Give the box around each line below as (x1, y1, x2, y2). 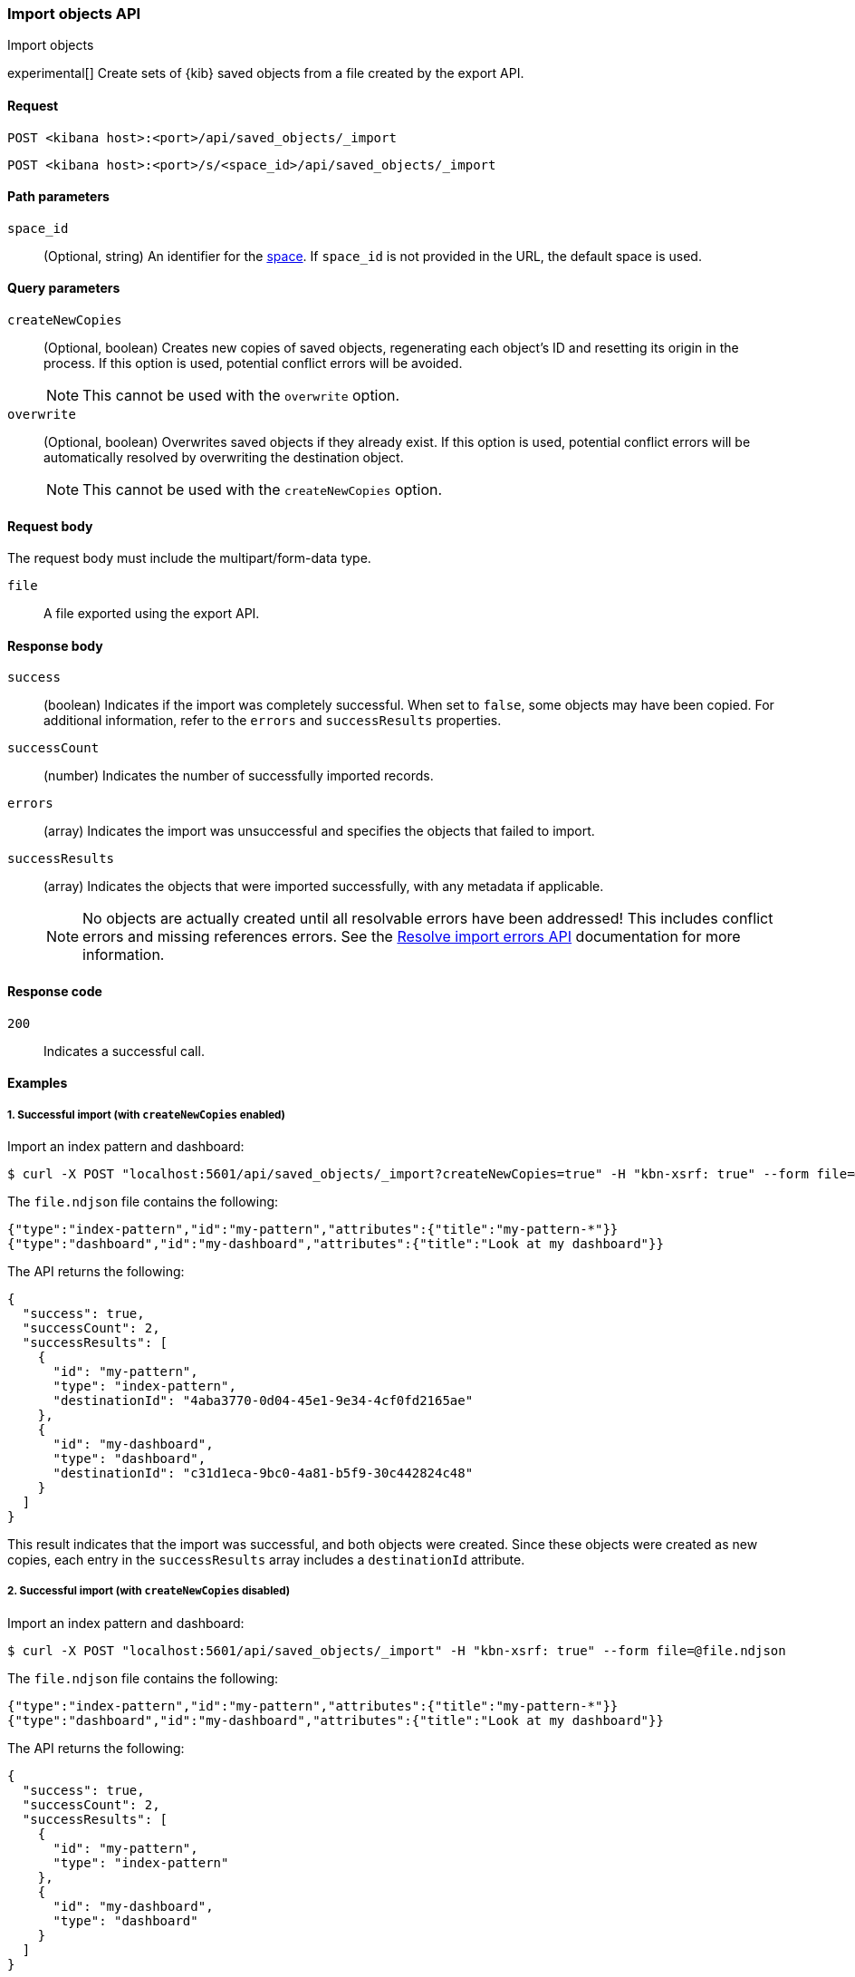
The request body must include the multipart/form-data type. (7, 550, 371, 567)
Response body (7, 637, 103, 654)
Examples (7, 1075, 68, 1091)
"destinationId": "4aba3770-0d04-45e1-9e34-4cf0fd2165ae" (53, 1393, 474, 1409)
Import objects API (7, 5, 141, 23)
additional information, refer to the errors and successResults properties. (43, 712, 502, 729)
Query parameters (7, 280, 120, 296)
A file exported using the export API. (43, 606, 260, 622)
